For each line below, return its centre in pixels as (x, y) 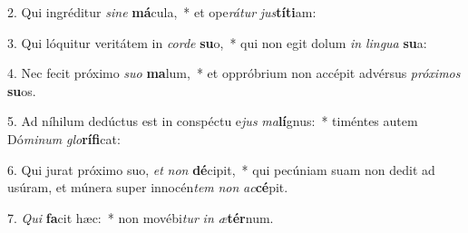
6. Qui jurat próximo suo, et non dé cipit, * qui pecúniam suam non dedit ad (221, 169)
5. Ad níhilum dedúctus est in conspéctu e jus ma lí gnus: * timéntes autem (213, 121)
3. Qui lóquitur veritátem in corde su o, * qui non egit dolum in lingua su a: (217, 42)
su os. (22, 90)
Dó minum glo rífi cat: (64, 138)
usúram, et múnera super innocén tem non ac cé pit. (148, 187)
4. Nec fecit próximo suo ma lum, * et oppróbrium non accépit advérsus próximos (234, 73)
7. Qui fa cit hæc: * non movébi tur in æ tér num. (141, 217)
